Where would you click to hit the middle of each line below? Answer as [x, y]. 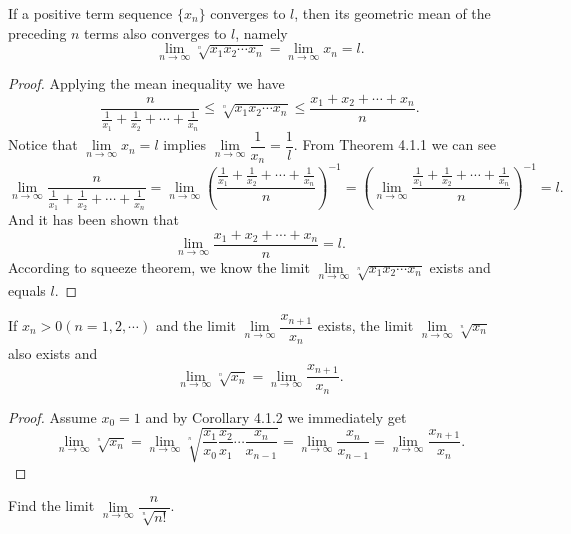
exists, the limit [365, 325]
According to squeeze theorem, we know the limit [159, 266]
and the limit [196, 325]
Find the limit [51, 505]
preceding [37, 32]
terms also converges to [155, 32]
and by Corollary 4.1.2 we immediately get [276, 416]
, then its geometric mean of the [392, 13]
